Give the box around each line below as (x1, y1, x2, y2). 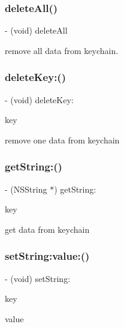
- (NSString (5, 182, 47, 195)
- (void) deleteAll (5, 24, 68, 37)
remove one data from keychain (5, 133, 120, 146)
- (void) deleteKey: (5, 93, 74, 106)
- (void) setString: (5, 272, 71, 284)
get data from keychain (5, 223, 90, 235)
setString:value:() (5, 248, 90, 263)
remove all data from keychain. (5, 44, 119, 56)
